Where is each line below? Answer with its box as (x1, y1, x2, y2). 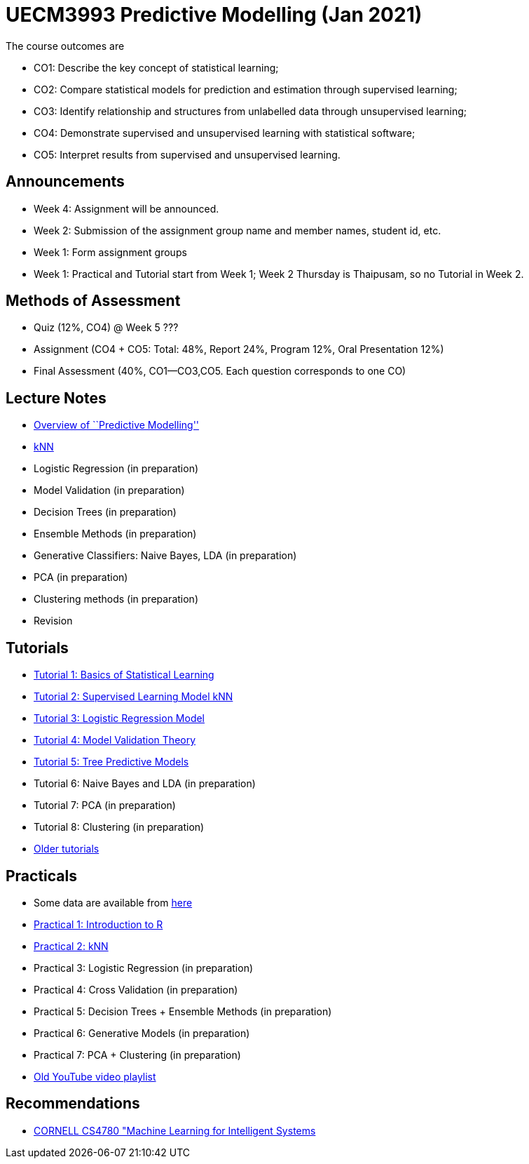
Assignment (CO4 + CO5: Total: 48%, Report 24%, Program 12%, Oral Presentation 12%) (34, 343, 444, 356)
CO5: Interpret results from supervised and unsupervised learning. (34, 148, 341, 161)
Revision (34, 615, 73, 627)
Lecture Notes (6, 389, 107, 407)
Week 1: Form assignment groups (34, 246, 187, 258)
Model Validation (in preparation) (34, 484, 185, 497)
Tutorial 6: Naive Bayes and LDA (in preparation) (34, 777, 256, 790)
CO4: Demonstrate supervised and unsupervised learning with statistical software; (34, 126, 415, 139)
